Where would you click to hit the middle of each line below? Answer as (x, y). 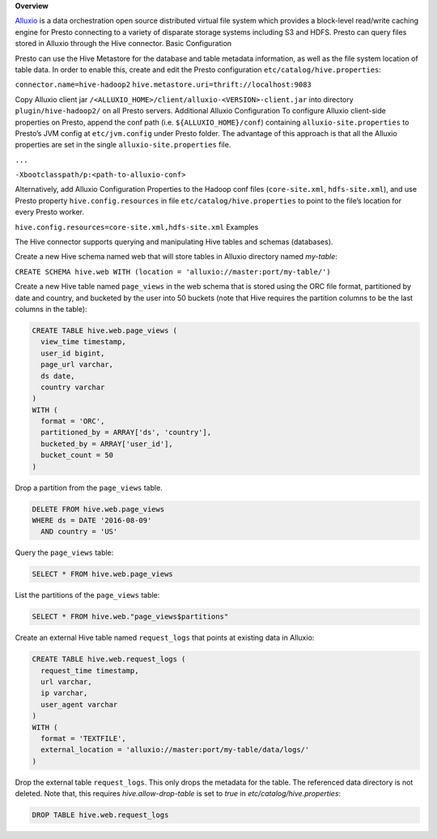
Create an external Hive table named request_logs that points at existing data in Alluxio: (165, 638)
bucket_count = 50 (77, 455)
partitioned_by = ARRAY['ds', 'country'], (126, 432)
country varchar (73, 387)
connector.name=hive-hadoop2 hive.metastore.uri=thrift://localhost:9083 (163, 85)
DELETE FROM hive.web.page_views (98, 509)
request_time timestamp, (90, 671)
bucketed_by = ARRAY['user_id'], (107, 444)
